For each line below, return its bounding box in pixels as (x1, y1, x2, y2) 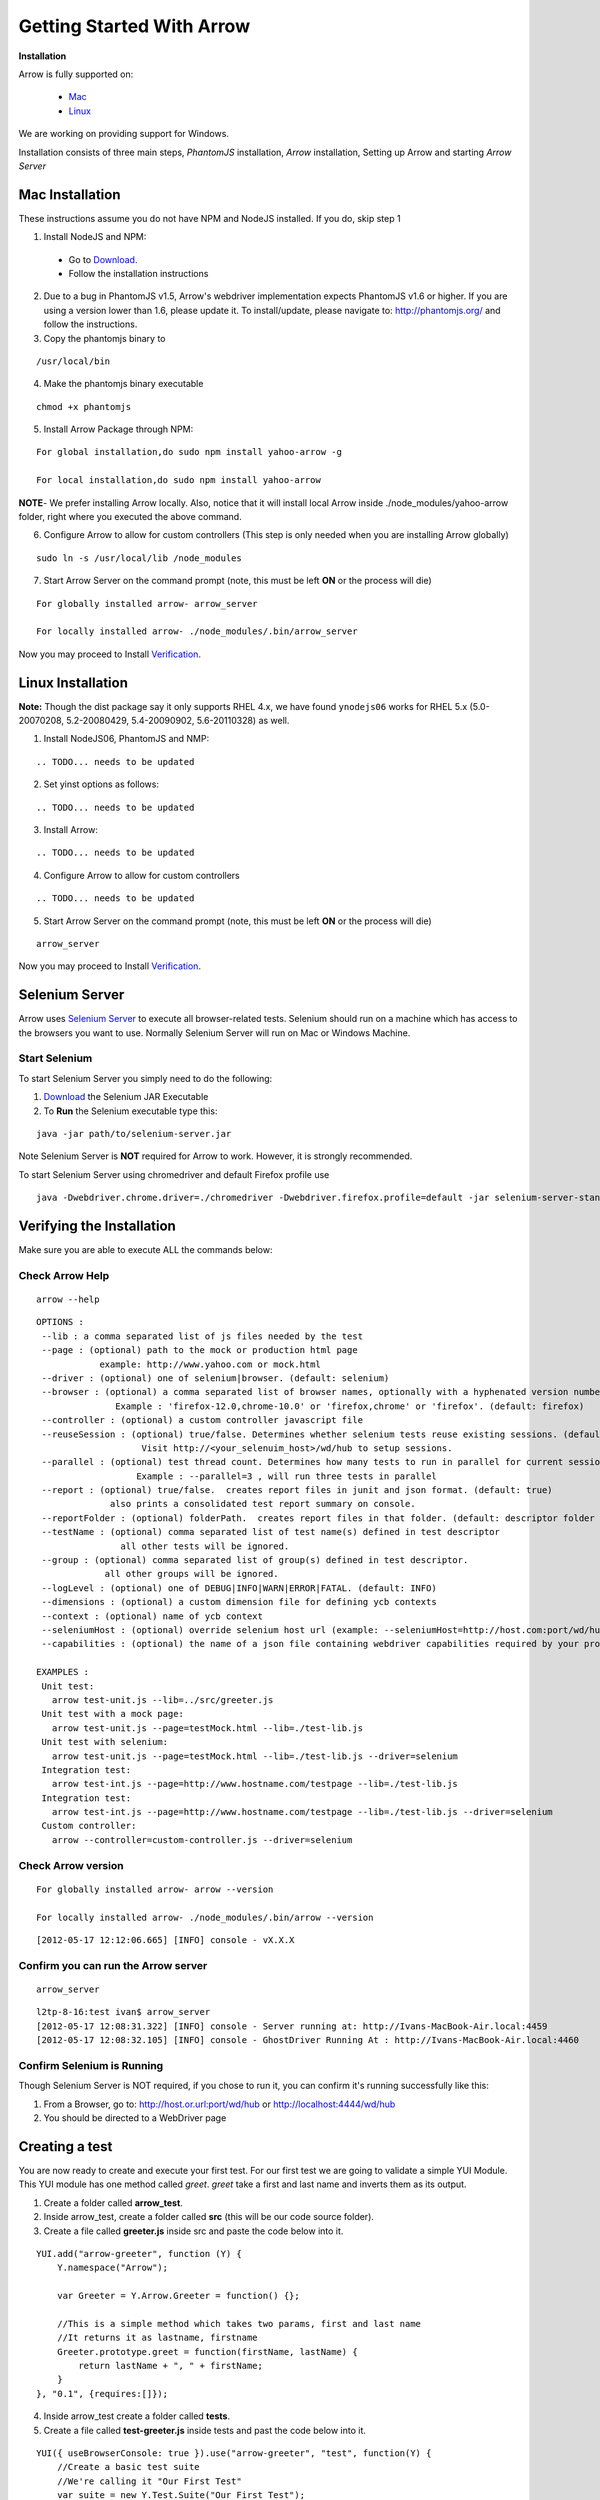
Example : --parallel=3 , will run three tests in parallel (136, 1470, 437, 1482)
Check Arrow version (18, 1858, 124, 1872)
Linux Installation (18, 674, 129, 691)
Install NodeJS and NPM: (43, 231, 147, 243)
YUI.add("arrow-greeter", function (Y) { (36, 2248, 242, 2259)
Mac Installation (18, 186, 121, 203)
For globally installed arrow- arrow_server (36, 598, 259, 609)
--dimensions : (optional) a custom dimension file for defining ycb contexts (41, 1596, 437, 1608)
